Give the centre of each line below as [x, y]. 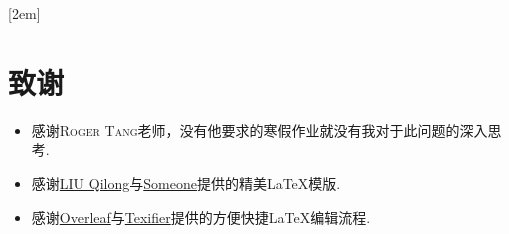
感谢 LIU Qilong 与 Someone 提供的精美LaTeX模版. [186, 182]
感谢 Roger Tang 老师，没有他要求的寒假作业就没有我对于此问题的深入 [259, 129]
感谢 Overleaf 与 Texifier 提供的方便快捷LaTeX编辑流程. [201, 216]
